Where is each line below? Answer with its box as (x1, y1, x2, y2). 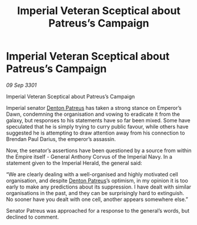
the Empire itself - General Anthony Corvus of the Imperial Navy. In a (6, 153, 172, 160)
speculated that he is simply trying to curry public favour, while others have (6, 123, 189, 130)
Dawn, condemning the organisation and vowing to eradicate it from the (6, 110, 181, 117)
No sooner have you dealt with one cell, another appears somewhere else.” (6, 196, 188, 203)
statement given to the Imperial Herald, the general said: (6, 159, 142, 166)
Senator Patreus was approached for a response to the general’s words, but (6, 207, 190, 214)
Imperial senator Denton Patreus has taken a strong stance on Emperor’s (6, 104, 182, 111)
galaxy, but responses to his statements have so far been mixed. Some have (6, 116, 191, 124)
